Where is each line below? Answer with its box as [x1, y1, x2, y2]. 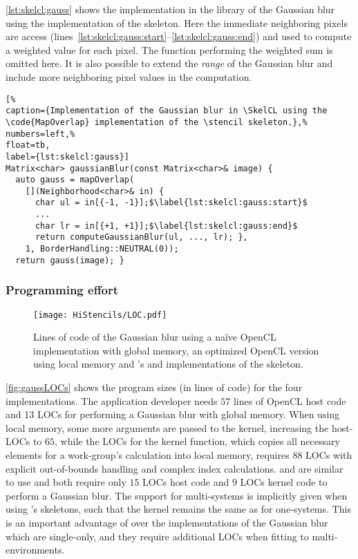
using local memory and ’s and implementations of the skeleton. [33, 357, 303, 371]
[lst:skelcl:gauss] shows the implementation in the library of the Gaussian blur [6, 2, 335, 16]
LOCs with [305, 448, 352, 462]
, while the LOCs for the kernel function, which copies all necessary [55, 434, 340, 448]
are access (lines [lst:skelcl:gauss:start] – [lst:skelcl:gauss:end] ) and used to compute [6, 29, 352, 44]
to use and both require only [6, 475, 126, 489]
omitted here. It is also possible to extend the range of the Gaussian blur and [6, 56, 333, 70]
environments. [6, 542, 65, 557]
